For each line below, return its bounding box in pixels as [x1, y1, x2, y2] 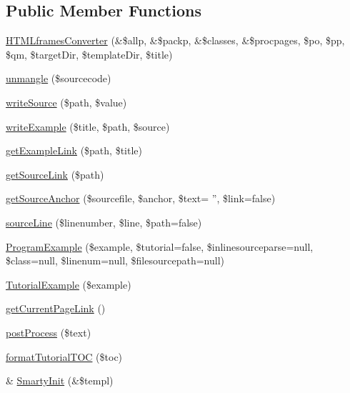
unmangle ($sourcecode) [6, 71, 111, 86]
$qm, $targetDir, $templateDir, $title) [6, 46, 173, 61]
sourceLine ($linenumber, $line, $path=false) [6, 214, 202, 229]
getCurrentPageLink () [6, 301, 106, 316]
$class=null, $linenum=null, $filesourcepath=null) [6, 253, 224, 268]
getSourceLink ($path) [6, 166, 104, 181]
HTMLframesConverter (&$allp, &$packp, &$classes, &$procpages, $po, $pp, [6, 33, 345, 48]
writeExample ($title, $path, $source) [6, 119, 170, 134]
